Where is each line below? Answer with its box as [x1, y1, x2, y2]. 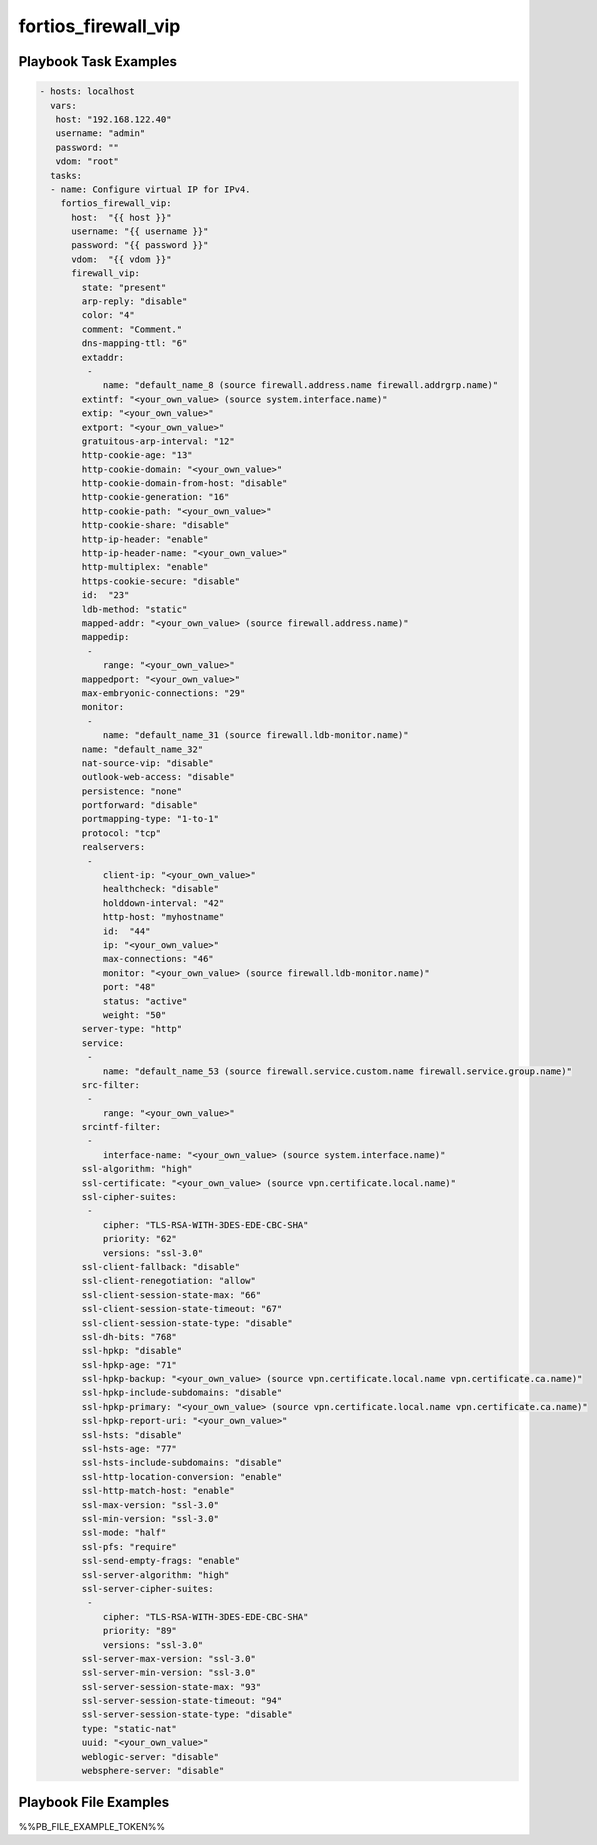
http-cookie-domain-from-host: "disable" [81, 478, 288, 489]
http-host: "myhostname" [102, 911, 225, 923]
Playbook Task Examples [18, 53, 178, 70]
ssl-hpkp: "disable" [81, 1345, 183, 1357]
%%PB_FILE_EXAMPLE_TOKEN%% [18, 1820, 165, 1832]
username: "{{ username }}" [71, 226, 209, 237]
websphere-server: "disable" [81, 1765, 225, 1777]
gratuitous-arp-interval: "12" [81, 435, 235, 447]
